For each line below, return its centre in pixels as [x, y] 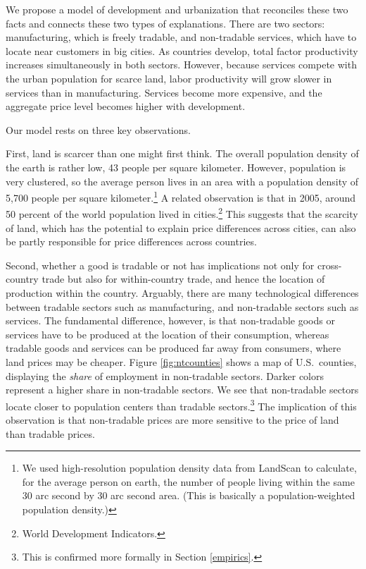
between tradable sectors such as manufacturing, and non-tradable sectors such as [182, 306]
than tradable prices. [50, 433]
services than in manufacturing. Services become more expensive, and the [164, 92]
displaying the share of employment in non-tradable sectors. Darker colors [165, 375]
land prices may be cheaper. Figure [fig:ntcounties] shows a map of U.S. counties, [181, 361]
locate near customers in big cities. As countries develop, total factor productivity [182, 50]
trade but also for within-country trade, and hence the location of [183, 279]
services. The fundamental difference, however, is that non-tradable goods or [170, 320]
